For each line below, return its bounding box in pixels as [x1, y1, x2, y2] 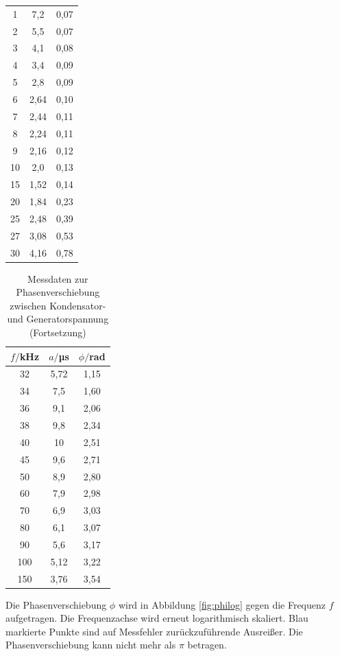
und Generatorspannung [7, 312, 109, 326]
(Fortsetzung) [29, 325, 86, 340]
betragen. [187, 637, 227, 652]
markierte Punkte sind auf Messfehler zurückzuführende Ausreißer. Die [5, 624, 303, 638]
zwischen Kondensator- [10, 298, 106, 312]
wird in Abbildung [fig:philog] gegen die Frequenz [118, 597, 326, 611]
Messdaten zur [27, 271, 88, 285]
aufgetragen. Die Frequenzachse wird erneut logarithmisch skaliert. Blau [5, 611, 308, 625]
